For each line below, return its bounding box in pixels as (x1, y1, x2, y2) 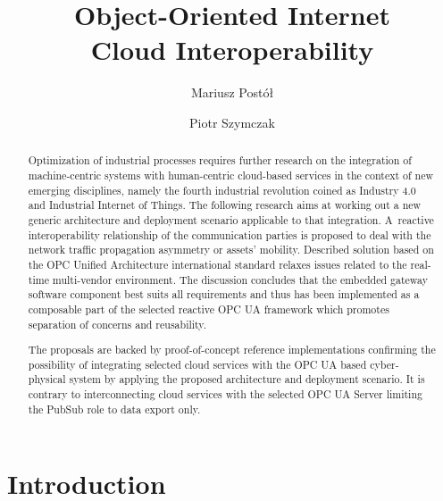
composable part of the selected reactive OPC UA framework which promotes (28, 301, 389, 316)
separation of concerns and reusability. (28, 316, 206, 331)
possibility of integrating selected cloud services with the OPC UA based (28, 356, 367, 372)
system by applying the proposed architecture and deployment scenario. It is (69, 372, 425, 387)
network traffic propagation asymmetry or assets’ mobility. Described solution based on (28, 242, 434, 257)
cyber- (370, 356, 399, 372)
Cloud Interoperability (90, 31, 374, 68)
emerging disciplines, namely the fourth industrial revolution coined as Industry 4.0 (28, 182, 416, 197)
